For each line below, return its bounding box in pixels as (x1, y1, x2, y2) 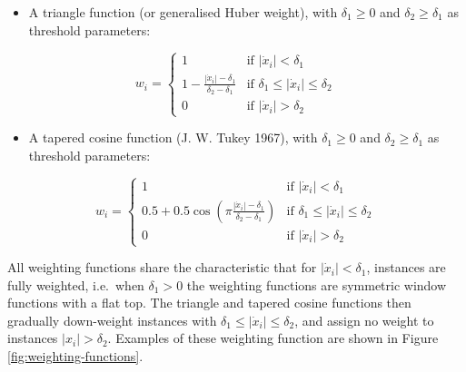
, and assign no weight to (294, 310, 434, 329)
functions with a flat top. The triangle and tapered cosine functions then (7, 293, 411, 312)
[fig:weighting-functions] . (7, 347, 144, 366)
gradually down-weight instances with (7, 310, 217, 329)
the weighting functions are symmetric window (186, 275, 447, 294)
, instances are (366, 258, 446, 277)
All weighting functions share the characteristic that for (7, 258, 317, 277)
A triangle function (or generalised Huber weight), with (28, 3, 338, 21)
